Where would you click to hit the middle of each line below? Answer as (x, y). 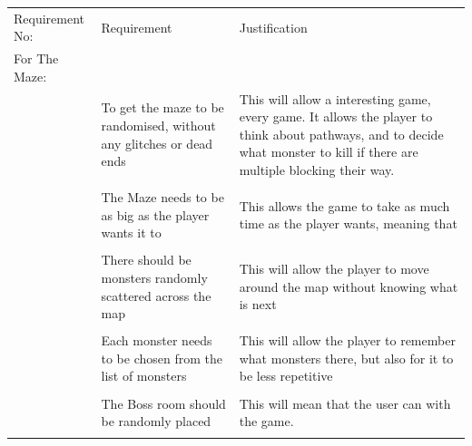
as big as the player (155, 214)
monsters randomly (154, 277)
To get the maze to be (162, 107)
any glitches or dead (157, 143)
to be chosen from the (162, 358)
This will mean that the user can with (345, 403)
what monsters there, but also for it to (346, 358)
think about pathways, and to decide (341, 134)
